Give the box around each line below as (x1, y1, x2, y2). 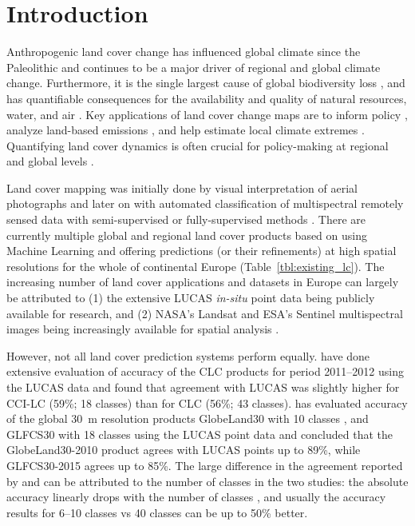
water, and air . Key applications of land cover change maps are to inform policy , (6, 106, 408, 122)
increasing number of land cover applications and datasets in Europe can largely (6, 273, 399, 290)
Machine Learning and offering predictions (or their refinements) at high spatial (6, 242, 397, 259)
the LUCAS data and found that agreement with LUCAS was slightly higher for (6, 379, 400, 395)
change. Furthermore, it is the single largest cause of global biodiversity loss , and (6, 74, 405, 91)
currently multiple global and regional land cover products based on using (6, 226, 367, 243)
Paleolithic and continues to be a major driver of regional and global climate (6, 58, 381, 75)
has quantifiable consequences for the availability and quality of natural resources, (6, 90, 407, 106)
